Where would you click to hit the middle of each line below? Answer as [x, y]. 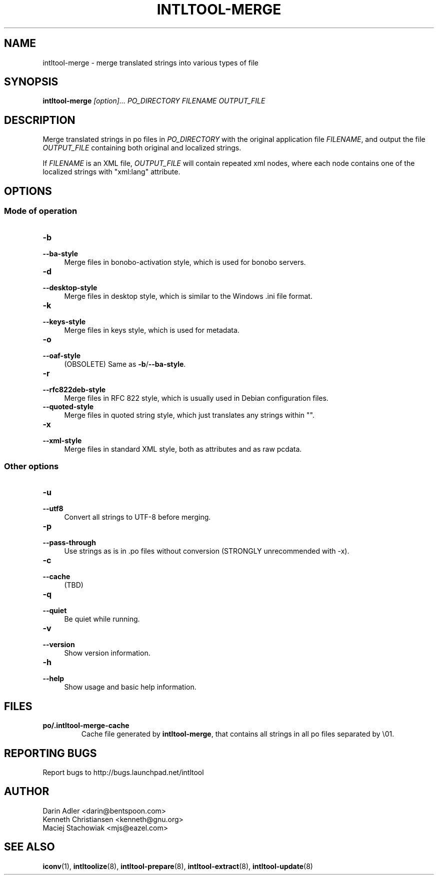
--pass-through [69, 543]
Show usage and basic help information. [130, 687]
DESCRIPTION [40, 120]
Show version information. [107, 653]
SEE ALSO [29, 847]
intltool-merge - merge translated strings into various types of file [150, 62]
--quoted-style [68, 406]
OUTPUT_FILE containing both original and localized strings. [142, 148]
